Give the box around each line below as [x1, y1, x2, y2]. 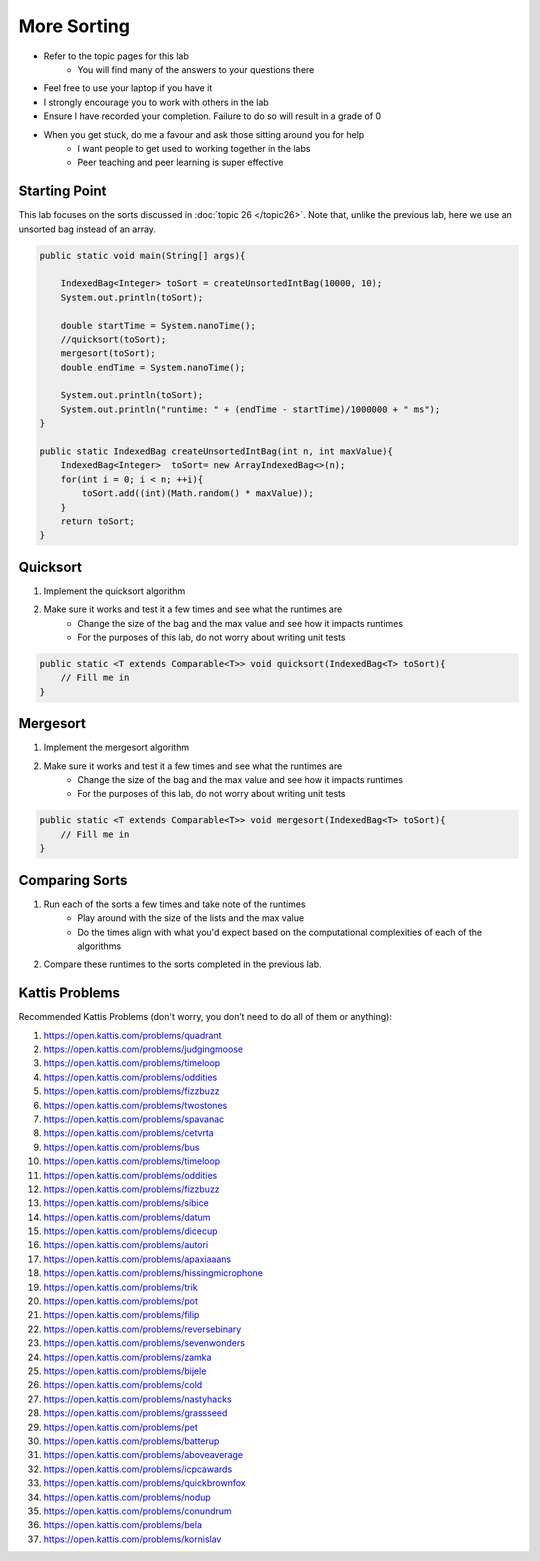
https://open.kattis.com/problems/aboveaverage [43, 1449, 244, 1461]
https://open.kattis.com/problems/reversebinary [43, 1323, 242, 1335]
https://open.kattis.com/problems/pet [43, 1421, 199, 1433]
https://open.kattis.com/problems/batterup [43, 1435, 220, 1447]
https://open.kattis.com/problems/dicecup [43, 1225, 218, 1237]
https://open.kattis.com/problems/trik [43, 1281, 199, 1293]
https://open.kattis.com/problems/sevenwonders [43, 1337, 245, 1349]
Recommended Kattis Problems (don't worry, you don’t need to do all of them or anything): [18, 1011, 392, 1023]
